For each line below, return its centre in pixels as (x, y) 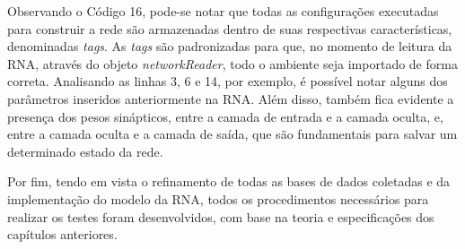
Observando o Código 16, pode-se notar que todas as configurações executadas (223, 11)
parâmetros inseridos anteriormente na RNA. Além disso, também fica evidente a (231, 98)
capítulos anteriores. (62, 234)
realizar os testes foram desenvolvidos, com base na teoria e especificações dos (221, 216)
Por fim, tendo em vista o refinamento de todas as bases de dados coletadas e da (229, 181)
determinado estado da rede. (85, 151)
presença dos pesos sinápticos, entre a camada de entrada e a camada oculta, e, (225, 116)
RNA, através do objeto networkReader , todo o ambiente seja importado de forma (232, 63)
